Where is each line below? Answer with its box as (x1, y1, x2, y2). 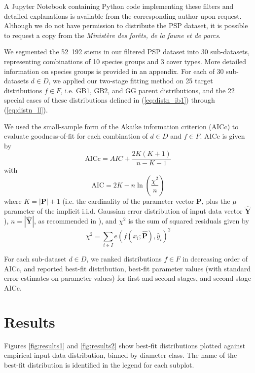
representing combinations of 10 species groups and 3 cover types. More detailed (4, 56, 247, 66)
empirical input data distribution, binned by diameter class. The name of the (4, 350, 237, 360)
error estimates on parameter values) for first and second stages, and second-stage (4, 273, 252, 283)
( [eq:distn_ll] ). (4, 104, 48, 114)
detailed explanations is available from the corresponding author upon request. (4, 10, 242, 21)
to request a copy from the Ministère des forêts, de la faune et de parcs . (4, 30, 221, 40)
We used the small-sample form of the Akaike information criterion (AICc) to (4, 121, 239, 131)
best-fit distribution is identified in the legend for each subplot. (4, 359, 194, 370)
